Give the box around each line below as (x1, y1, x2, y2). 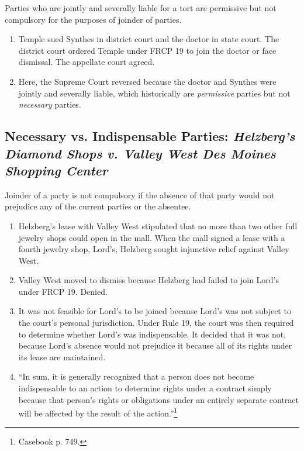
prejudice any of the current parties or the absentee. (5, 200, 191, 212)
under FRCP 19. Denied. (18, 285, 108, 297)
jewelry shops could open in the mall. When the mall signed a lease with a (18, 231, 285, 243)
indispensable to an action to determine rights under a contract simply (18, 382, 272, 394)
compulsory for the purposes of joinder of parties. (5, 13, 182, 25)
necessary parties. (18, 98, 81, 111)
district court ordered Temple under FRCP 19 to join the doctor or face (18, 44, 277, 56)
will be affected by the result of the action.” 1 (18, 405, 178, 419)
